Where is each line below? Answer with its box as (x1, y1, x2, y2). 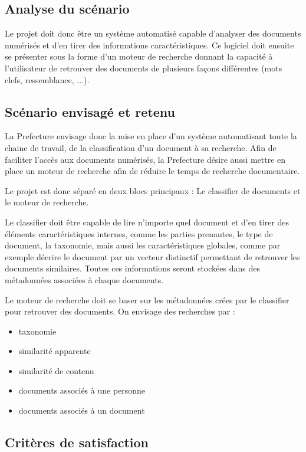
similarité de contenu (18, 364, 94, 376)
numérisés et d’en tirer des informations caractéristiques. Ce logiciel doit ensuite (5, 38, 294, 51)
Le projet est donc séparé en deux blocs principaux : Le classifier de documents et (5, 184, 301, 196)
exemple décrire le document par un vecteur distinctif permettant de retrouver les (5, 250, 300, 263)
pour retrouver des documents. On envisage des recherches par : (5, 305, 235, 317)
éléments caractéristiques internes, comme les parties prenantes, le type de (5, 227, 273, 240)
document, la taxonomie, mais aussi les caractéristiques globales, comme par (5, 239, 281, 251)
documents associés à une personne (18, 384, 146, 397)
